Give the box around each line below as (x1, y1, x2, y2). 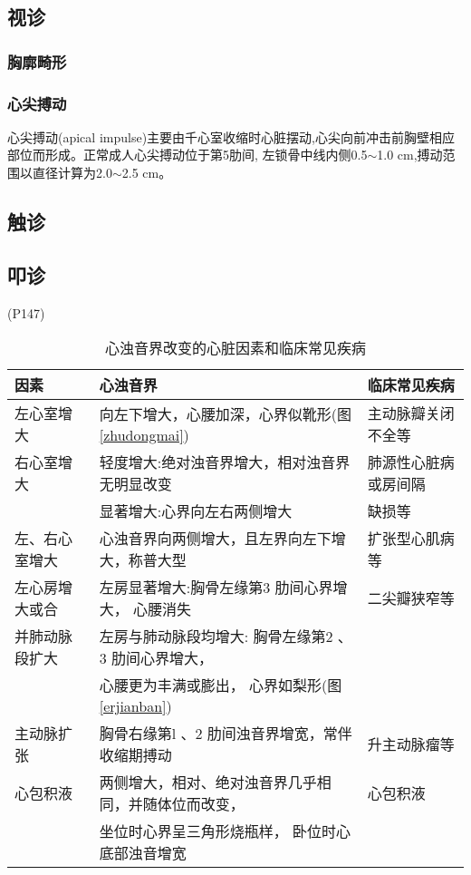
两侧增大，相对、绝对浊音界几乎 (99, 772, 317, 793)
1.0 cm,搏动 (377, 145, 443, 164)
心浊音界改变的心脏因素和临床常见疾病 (104, 337, 366, 359)
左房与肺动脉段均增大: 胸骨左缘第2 (99, 626, 333, 647)
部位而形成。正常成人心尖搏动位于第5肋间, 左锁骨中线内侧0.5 (7, 145, 368, 164)
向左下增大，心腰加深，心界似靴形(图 (99, 403, 351, 424)
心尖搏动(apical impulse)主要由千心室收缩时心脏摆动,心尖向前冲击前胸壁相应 (7, 127, 455, 146)
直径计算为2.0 (32, 163, 112, 182)
